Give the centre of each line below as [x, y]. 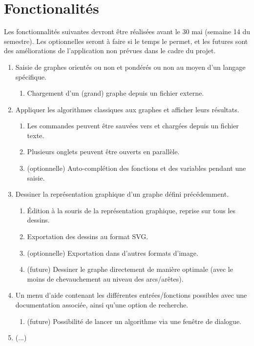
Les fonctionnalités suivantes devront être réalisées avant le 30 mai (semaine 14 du [127, 31]
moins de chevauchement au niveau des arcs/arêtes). [105, 278]
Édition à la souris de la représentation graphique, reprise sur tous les [131, 210]
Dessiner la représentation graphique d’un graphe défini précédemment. [122, 194]
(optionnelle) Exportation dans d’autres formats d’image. [113, 253]
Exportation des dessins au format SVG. [88, 236]
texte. [36, 135]
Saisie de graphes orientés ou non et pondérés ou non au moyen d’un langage [130, 67]
